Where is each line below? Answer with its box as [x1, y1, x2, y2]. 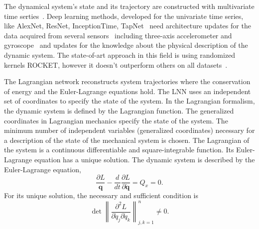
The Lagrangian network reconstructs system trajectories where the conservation [4, 76, 251, 87]
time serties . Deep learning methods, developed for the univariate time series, [4, 10, 244, 21]
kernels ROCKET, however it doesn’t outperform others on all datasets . [4, 59, 228, 70]
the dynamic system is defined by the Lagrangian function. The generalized [4, 105, 234, 115]
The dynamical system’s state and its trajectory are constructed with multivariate [4, 1, 255, 11]
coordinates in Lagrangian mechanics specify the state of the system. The [4, 115, 228, 125]
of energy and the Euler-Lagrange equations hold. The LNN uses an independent [4, 86, 251, 96]
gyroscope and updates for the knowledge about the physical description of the [4, 40, 248, 50]
